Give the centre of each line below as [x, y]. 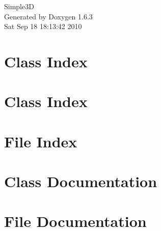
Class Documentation [81, 181]
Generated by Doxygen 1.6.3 [48, 16]
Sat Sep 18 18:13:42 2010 [43, 26]
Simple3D [19, 6]
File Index [41, 141]
